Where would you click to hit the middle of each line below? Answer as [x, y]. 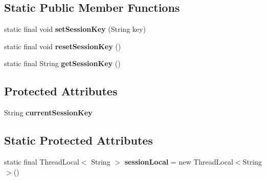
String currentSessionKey [48, 113]
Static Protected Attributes [79, 140]
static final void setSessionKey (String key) [75, 29]
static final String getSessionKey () [62, 63]
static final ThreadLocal [42, 161]
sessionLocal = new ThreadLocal [179, 161]
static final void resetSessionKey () [63, 46]
